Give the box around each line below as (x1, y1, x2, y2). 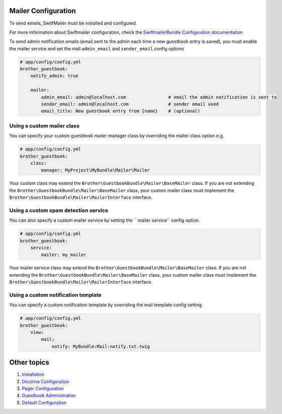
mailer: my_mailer (41, 252, 86, 258)
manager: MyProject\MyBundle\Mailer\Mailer (41, 168, 150, 173)
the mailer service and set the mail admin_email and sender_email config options (9, 45, 184, 51)
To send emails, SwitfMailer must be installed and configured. (9, 20, 137, 26)
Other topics (9, 358, 50, 367)
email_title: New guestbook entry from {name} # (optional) (41, 108, 201, 114)
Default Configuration (22, 399, 67, 405)
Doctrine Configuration (22, 378, 70, 384)
